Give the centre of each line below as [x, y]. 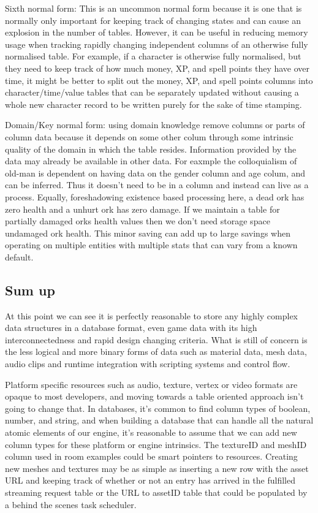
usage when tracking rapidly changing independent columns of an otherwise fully [157, 44]
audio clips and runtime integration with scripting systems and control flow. [148, 364]
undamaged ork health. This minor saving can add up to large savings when [148, 233]
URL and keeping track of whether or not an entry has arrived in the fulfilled [150, 480]
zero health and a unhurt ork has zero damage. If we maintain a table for [142, 209]
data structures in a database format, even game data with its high [131, 328]
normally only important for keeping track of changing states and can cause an [153, 20]
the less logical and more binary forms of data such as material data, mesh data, [156, 351]
